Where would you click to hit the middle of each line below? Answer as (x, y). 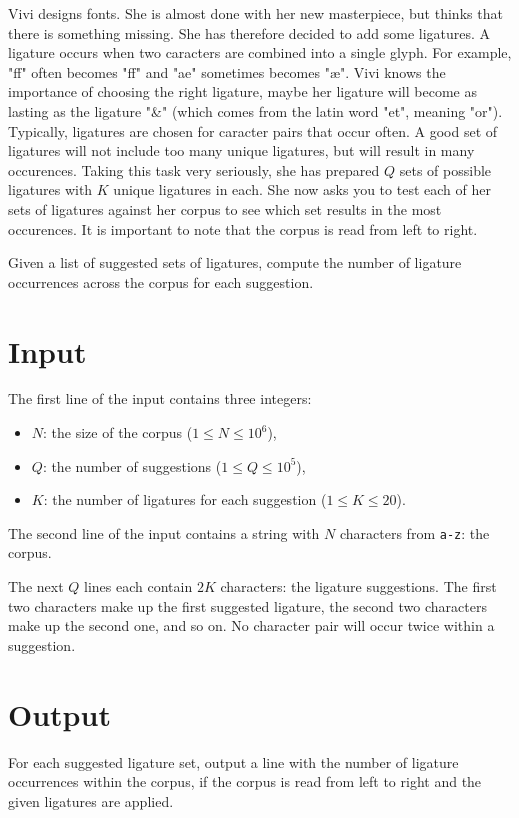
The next (36, 586)
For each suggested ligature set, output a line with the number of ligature (233, 761)
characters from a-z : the (414, 532)
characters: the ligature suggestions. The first (358, 586)
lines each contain (138, 586)
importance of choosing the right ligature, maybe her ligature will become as (242, 91)
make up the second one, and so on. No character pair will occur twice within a (251, 625)
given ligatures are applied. (91, 800)
